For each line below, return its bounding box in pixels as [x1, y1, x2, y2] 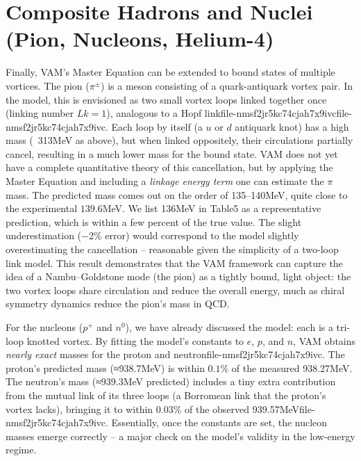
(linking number [6, 106, 74, 120]
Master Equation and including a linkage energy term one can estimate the [6, 174, 324, 188]
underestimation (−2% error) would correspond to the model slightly [6, 228, 299, 243]
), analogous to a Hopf [106, 106, 202, 120]
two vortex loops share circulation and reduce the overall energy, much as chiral [6, 282, 345, 297]
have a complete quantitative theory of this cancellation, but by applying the [6, 160, 333, 175]
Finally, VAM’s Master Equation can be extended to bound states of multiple [6, 65, 335, 79]
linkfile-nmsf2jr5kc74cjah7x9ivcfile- [204, 106, 352, 120]
